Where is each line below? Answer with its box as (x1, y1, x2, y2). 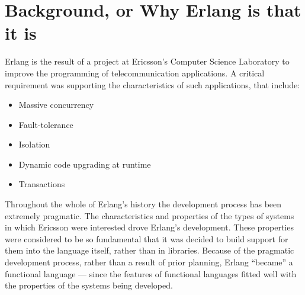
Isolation (18, 138, 50, 150)
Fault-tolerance (18, 118, 73, 130)
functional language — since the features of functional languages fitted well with (5, 267, 297, 280)
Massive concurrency (18, 98, 94, 111)
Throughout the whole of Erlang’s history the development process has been (5, 198, 282, 210)
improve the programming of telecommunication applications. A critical (5, 66, 265, 79)
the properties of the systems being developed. (5, 279, 173, 291)
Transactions (18, 178, 65, 190)
